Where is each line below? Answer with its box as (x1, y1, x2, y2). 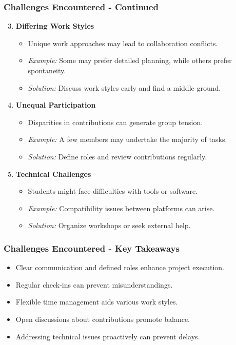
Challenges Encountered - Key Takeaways (4, 241, 180, 254)
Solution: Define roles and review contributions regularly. (28, 151, 207, 161)
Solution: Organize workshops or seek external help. (28, 220, 191, 231)
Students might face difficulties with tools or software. (28, 186, 198, 196)
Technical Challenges (15, 168, 91, 179)
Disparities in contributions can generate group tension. (28, 116, 203, 127)
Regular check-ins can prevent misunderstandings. (15, 279, 173, 290)
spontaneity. (28, 65, 66, 75)
